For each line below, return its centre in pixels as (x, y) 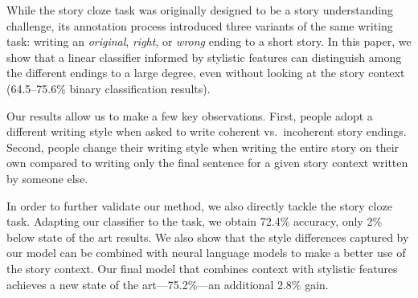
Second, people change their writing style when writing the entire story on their (203, 147)
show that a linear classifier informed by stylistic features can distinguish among (204, 57)
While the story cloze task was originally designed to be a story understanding (200, 10)
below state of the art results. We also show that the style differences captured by (208, 237)
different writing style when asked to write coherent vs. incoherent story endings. (207, 131)
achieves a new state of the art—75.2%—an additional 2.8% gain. (168, 284)
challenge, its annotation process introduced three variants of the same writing (200, 25)
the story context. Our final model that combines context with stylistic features (202, 268)
